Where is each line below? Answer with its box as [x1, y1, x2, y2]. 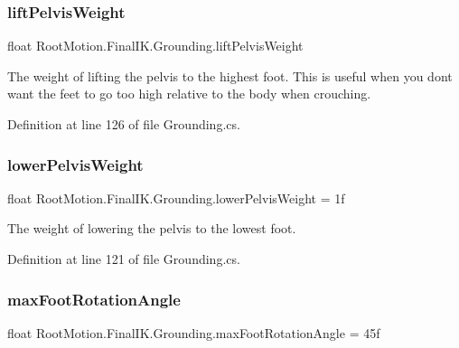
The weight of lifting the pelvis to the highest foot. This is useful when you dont [7, 66, 453, 85]
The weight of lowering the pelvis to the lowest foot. [7, 219, 296, 238]
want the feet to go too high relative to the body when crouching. [7, 84, 371, 103]
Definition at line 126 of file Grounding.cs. [7, 115, 240, 133]
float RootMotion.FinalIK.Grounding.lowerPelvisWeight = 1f [7, 188, 345, 207]
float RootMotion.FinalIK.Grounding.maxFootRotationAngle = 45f [7, 323, 380, 342]
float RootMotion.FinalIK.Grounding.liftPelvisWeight [7, 36, 304, 55]
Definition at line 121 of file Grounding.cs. [7, 249, 240, 268]
